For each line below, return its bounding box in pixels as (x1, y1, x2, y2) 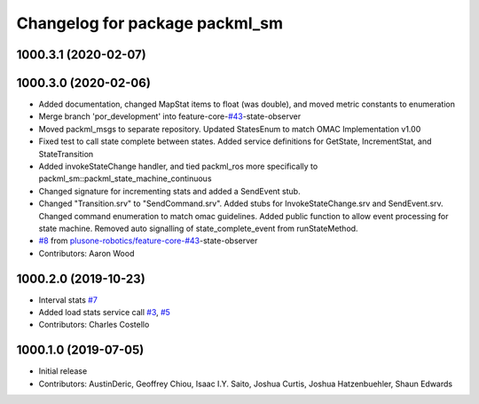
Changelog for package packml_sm (16, 13, 284, 33)
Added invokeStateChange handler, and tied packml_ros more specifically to (38, 161, 318, 172)
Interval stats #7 (38, 294, 98, 305)
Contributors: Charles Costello (38, 320, 150, 330)
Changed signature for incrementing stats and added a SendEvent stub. (38, 186, 301, 196)
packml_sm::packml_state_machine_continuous (38, 173, 212, 184)
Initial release (38, 366, 88, 376)
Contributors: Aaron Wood (38, 248, 135, 258)
